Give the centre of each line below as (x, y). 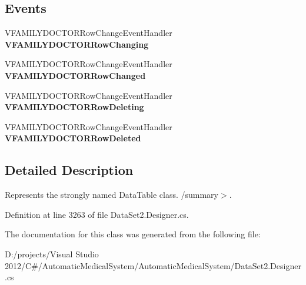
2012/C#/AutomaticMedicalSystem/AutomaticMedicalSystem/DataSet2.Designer (153, 265)
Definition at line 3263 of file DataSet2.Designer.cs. (97, 214)
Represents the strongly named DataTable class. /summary (112, 195)
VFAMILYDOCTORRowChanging (77, 44)
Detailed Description (69, 170)
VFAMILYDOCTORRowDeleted (73, 138)
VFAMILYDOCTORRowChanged (75, 75)
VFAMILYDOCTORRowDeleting (74, 107)
